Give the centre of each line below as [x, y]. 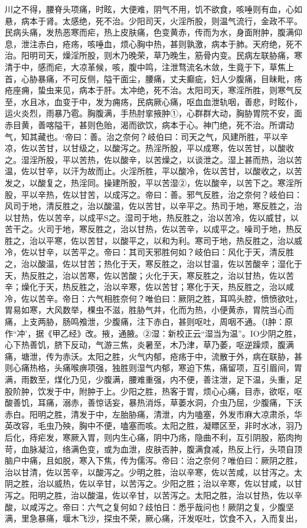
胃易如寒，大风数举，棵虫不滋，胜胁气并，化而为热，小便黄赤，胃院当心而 [149, 310]
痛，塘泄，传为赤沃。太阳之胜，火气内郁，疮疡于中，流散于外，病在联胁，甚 [153, 356]
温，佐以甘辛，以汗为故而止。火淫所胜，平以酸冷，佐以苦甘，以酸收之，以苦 [153, 171]
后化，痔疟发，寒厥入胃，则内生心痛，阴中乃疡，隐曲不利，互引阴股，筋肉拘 [153, 437]
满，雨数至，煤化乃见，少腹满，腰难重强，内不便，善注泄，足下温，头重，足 [153, 379]
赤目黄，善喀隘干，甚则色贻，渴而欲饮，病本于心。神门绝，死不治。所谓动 [149, 124]
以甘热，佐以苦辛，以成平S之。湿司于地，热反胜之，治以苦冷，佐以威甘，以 [152, 217]
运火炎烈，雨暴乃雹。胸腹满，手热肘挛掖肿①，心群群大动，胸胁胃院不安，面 [153, 113]
